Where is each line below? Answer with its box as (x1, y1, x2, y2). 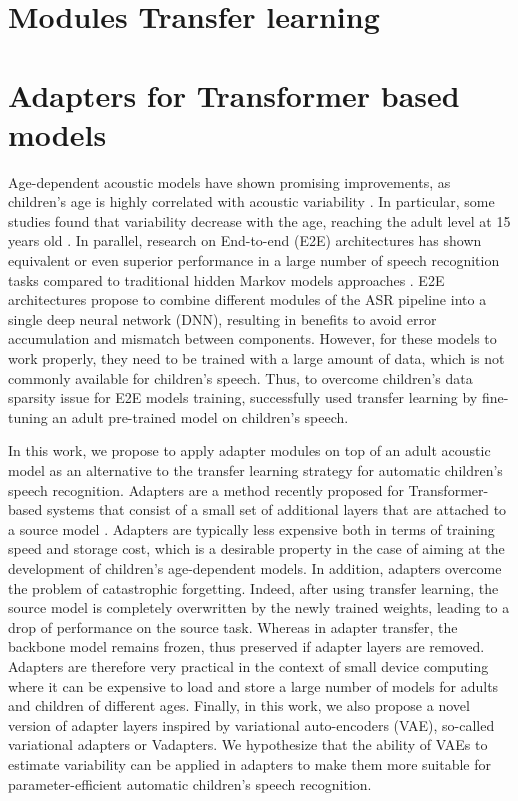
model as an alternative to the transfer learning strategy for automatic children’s (8, 460, 503, 480)
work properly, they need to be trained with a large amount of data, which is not (8, 348, 505, 369)
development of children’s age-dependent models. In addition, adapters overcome (8, 557, 502, 578)
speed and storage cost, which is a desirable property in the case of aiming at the (8, 538, 505, 559)
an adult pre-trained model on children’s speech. (52, 406, 349, 427)
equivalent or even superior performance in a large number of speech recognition (8, 250, 500, 271)
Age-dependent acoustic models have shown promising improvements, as (8, 171, 451, 192)
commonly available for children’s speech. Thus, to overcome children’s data (8, 367, 473, 388)
